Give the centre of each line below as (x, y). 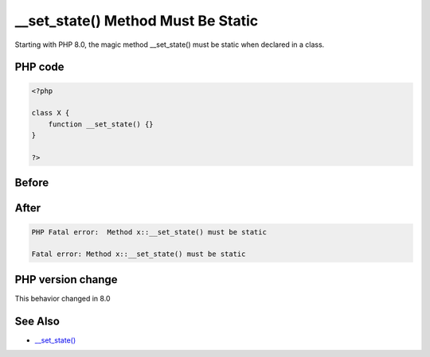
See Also (37, 321)
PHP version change (66, 279)
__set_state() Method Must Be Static (137, 21)
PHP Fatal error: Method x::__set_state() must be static (149, 232)
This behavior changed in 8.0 (63, 298)
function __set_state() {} (101, 124)
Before (32, 183)
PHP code (39, 67)
